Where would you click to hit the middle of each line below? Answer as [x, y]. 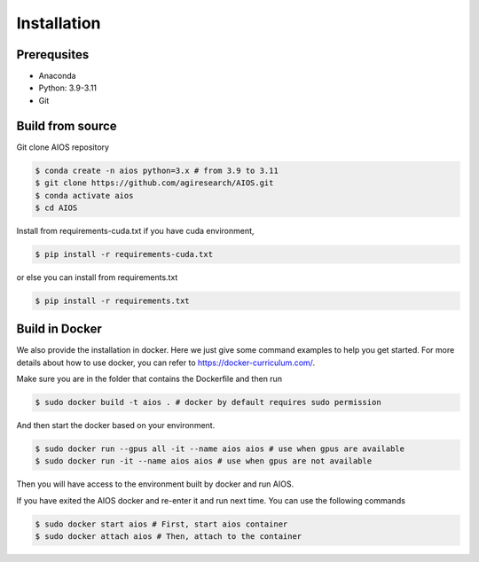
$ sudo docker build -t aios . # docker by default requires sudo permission [208, 402]
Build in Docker [59, 329]
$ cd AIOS [56, 207]
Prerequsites [53, 55]
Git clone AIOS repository [63, 147]
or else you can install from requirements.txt [97, 277]
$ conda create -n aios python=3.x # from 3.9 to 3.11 [157, 170]
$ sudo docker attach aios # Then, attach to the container [169, 537]
